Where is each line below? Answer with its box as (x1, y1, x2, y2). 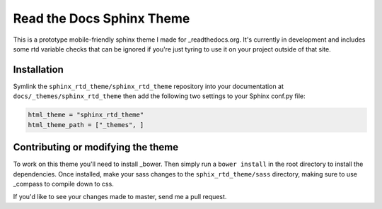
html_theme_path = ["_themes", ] (28, 121, 144, 129)
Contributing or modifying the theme (13, 141, 179, 153)
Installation (13, 64, 64, 76)
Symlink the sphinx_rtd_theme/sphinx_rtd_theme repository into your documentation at (13, 82, 284, 90)
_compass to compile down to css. (13, 179, 115, 188)
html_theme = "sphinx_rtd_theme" (28, 111, 144, 119)
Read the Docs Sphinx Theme (13, 11, 190, 26)
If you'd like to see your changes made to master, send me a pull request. (13, 193, 227, 201)
